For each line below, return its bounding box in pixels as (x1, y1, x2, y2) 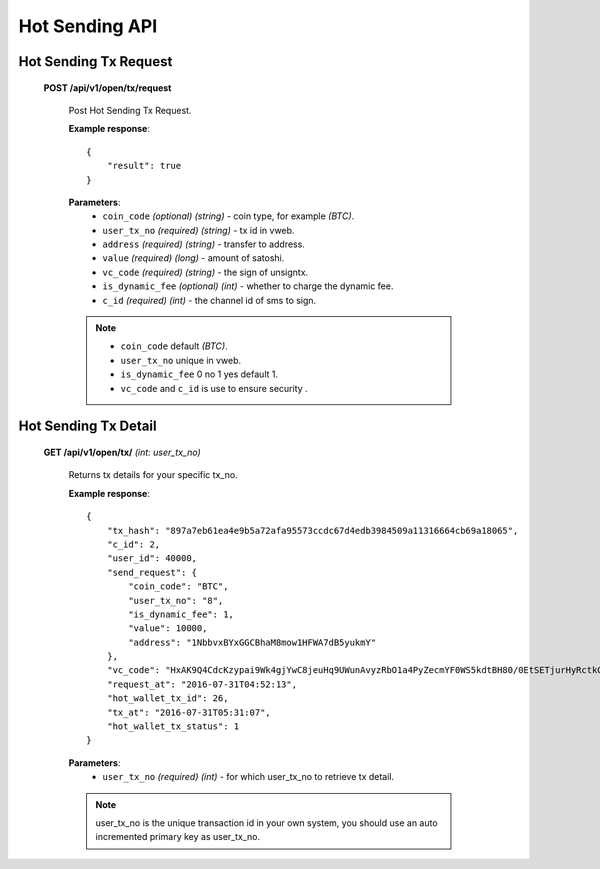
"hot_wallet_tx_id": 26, (106, 693, 229, 704)
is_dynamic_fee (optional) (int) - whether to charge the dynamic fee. (102, 280, 394, 292)
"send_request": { (106, 566, 198, 578)
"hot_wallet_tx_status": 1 (106, 721, 240, 732)
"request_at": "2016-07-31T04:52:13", (106, 678, 298, 690)
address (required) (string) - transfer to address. (102, 238, 305, 250)
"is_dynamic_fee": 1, (128, 608, 235, 620)
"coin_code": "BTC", (128, 581, 229, 592)
